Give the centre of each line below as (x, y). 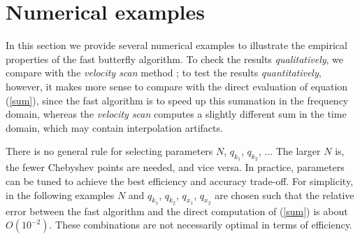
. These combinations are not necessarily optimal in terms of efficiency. (201, 225)
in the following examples (60, 194)
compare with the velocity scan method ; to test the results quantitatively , (164, 73)
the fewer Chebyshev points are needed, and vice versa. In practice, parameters (175, 167)
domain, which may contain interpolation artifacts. (114, 127)
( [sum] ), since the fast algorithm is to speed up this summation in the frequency (177, 100)
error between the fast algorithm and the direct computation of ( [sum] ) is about (177, 211)
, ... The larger (289, 151)
